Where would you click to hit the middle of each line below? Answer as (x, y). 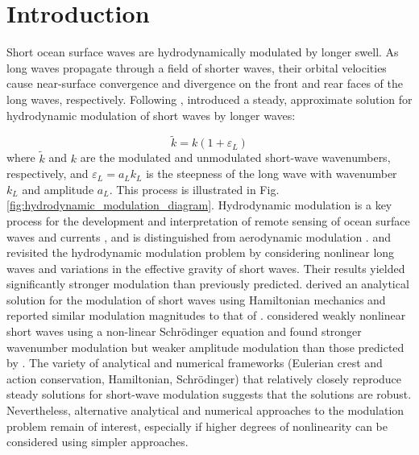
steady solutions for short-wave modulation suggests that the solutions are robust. (209, 394)
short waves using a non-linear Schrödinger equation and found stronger (184, 331)
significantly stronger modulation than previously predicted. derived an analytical (208, 284)
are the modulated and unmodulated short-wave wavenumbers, (235, 157)
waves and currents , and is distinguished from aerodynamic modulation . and (199, 236)
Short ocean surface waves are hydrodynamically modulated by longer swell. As (203, 52)
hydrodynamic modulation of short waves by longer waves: (151, 115)
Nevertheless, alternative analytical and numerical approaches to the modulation (205, 410)
